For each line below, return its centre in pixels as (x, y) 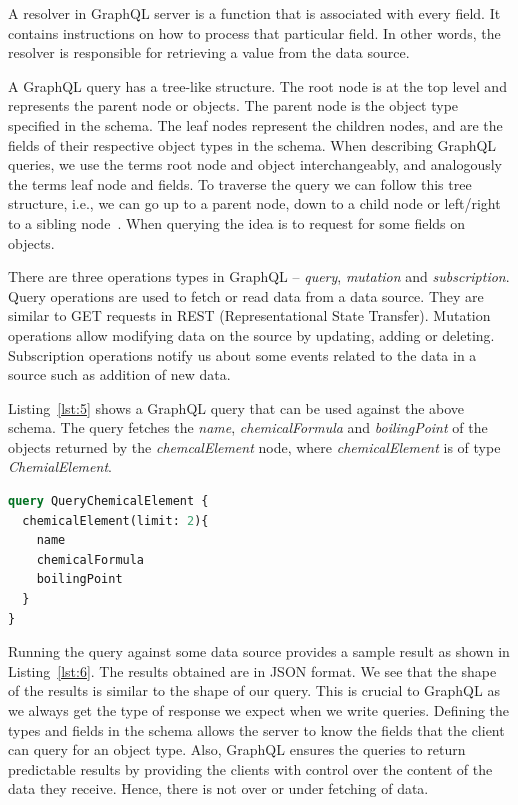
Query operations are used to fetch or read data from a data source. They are (246, 295)
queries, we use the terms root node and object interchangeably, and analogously (255, 164)
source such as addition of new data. (119, 374)
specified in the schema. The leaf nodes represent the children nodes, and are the (255, 124)
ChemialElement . (60, 466)
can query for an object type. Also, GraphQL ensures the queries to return (237, 749)
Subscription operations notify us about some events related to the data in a (242, 354)
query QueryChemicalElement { (108, 501)
